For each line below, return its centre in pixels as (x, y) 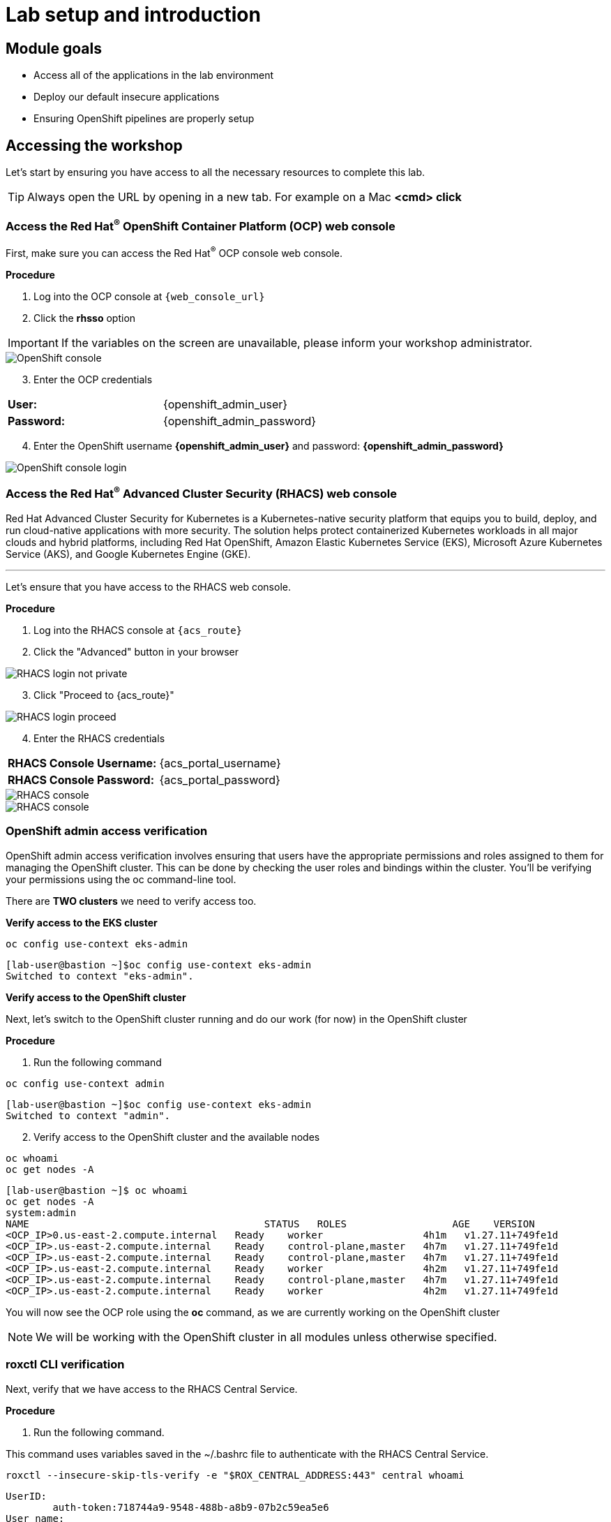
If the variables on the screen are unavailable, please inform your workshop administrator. (297, 342)
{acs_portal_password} (220, 780)
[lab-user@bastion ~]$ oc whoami (97, 1190)
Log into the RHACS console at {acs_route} (138, 630)
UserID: (27, 1496)
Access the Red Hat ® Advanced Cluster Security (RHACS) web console (202, 493)
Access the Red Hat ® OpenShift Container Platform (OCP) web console (201, 226)
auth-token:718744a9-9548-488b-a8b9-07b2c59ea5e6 (191, 1507)
